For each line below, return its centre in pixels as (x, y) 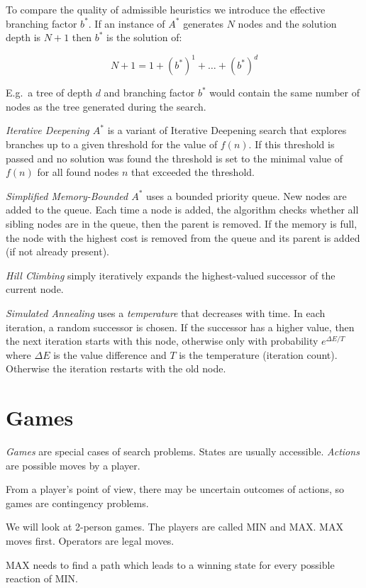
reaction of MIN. (42, 578)
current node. (35, 289)
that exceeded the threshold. (193, 172)
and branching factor (149, 93)
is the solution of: (144, 37)
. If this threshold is (292, 144)
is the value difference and (110, 354)
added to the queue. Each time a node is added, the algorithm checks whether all (182, 210)
